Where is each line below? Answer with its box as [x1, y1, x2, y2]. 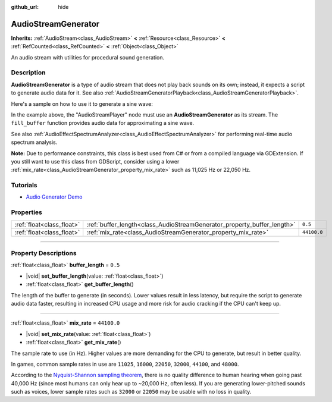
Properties [11, 208, 43, 216]
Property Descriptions [11, 249, 77, 257]
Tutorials [11, 181, 38, 190]
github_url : [11, 4, 39, 10]
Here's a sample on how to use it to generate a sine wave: [11, 100, 153, 107]
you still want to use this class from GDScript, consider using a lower [11, 158, 180, 165]
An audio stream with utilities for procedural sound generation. [11, 54, 165, 61]
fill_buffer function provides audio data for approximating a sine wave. [11, 120, 195, 127]
